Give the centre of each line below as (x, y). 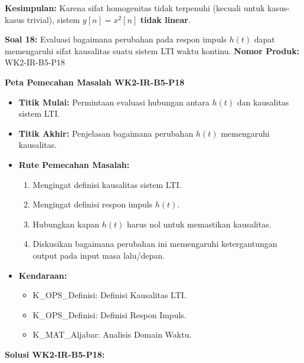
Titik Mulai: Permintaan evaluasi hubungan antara (114, 102)
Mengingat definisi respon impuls (93, 204)
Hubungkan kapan (66, 224)
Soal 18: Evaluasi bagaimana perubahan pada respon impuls (116, 39)
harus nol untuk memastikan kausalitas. (199, 224)
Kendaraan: (43, 275)
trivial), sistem (53, 19)
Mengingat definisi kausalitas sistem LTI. (107, 184)
